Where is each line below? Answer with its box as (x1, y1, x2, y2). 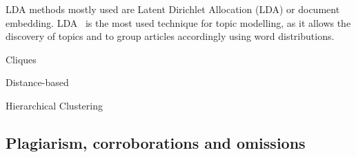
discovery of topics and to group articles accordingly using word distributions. (6, 29, 335, 43)
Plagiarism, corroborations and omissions (6, 132, 306, 153)
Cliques (6, 52, 37, 66)
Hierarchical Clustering (6, 98, 103, 112)
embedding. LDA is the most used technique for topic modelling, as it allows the (6, 15, 351, 30)
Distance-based (6, 75, 69, 90)
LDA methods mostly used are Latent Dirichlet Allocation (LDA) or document (6, 2, 340, 16)
